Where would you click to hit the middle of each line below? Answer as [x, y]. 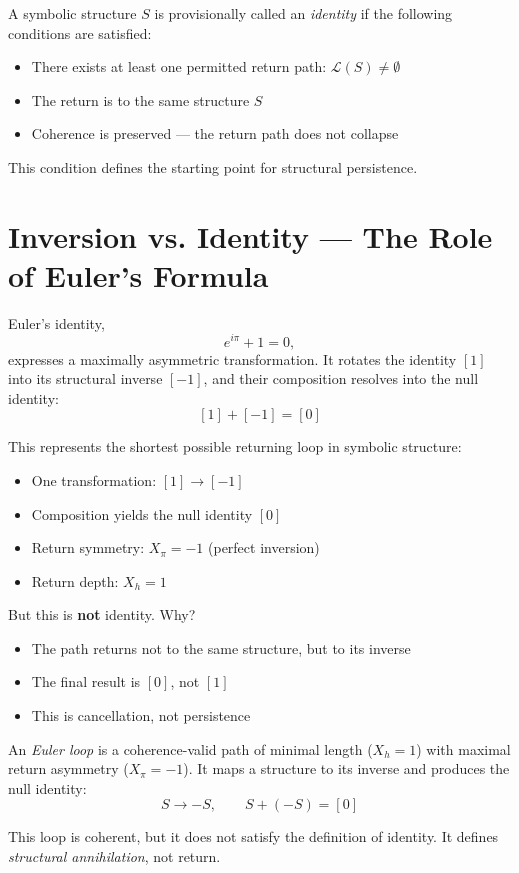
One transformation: [94, 479]
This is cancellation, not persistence [141, 715]
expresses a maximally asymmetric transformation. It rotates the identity [232, 358]
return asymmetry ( [68, 768]
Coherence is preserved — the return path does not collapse [215, 133]
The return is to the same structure [140, 99]
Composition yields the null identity [142, 513]
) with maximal [463, 748]
